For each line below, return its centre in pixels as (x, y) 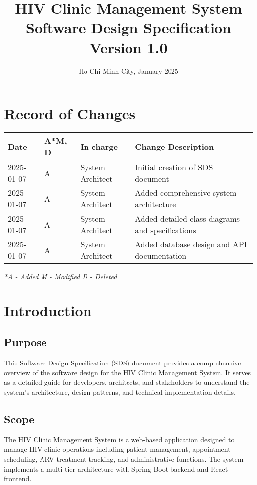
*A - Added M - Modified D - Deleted (61, 276)
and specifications (166, 230)
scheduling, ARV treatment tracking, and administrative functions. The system (124, 458)
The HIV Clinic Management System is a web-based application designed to (119, 439)
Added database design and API (191, 244)
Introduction (48, 310)
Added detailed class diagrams (188, 219)
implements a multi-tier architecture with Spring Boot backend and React (116, 468)
